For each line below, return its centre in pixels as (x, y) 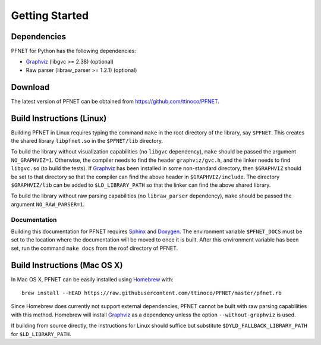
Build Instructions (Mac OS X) (67, 265)
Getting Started (50, 15)
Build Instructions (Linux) (59, 118)
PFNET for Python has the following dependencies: (73, 51)
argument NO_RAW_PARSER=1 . (48, 204)
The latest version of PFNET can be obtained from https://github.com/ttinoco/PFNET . (115, 101)
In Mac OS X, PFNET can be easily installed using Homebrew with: (92, 279)
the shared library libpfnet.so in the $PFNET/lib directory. (87, 141)
